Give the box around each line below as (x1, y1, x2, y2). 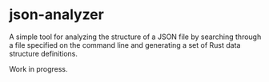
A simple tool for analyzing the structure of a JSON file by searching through (9, 32, 262, 41)
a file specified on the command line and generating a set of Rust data (9, 40, 241, 49)
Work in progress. (9, 64, 68, 73)
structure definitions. (9, 49, 78, 58)
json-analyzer (9, 6, 105, 24)
